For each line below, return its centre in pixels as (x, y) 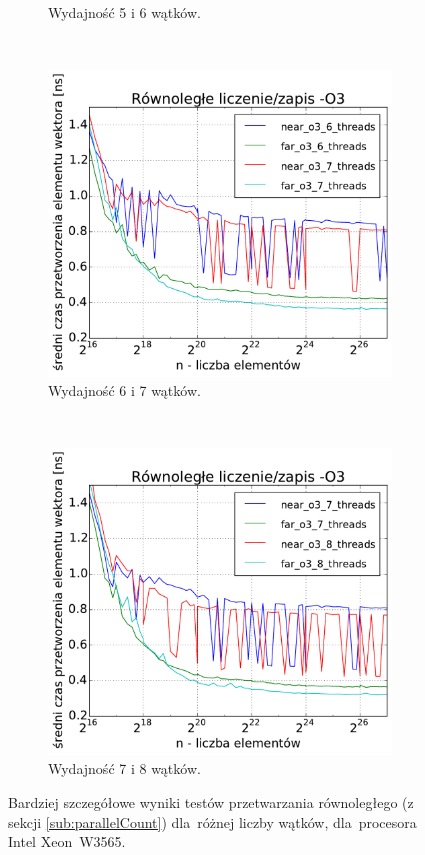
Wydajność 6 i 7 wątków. (124, 390)
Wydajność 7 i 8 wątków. (124, 768)
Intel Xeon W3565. (67, 841)
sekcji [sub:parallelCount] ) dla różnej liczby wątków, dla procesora (212, 821)
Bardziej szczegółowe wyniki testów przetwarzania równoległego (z (211, 801)
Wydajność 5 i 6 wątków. (124, 12)
